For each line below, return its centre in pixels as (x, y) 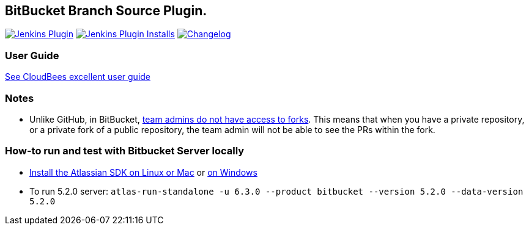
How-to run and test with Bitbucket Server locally (125, 151)
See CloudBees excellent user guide (78, 77)
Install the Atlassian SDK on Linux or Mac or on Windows (143, 172)
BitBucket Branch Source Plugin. (106, 11)
